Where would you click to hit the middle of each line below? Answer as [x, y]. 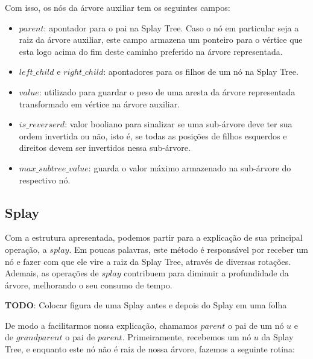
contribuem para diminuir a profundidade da [206, 273]
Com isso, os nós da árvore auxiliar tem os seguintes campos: [118, 7]
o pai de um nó [256, 325]
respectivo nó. [45, 179]
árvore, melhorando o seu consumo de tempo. [89, 284]
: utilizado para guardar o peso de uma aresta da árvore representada [167, 91]
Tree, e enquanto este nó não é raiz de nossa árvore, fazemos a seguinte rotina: [150, 349]
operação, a [26, 249]
